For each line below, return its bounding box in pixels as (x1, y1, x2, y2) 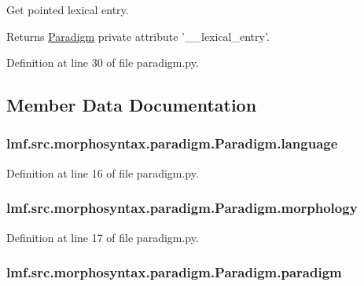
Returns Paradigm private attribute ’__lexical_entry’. (6, 27, 270, 44)
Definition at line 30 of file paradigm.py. (6, 54, 199, 71)
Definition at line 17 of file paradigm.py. (6, 229, 199, 245)
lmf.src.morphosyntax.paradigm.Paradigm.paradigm (6, 262, 342, 282)
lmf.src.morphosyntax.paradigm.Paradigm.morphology (6, 198, 358, 218)
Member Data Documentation (6, 93, 257, 117)
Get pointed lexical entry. (6, 2, 129, 17)
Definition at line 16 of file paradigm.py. (6, 164, 199, 181)
